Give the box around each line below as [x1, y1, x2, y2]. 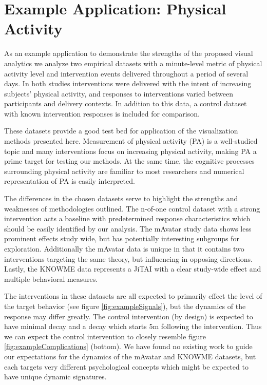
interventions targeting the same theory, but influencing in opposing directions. [4, 253, 253, 264]
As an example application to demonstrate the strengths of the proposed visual [4, 48, 253, 59]
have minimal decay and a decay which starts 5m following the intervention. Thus [4, 321, 262, 332]
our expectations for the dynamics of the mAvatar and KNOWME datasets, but [4, 351, 256, 361]
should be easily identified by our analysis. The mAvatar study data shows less [4, 223, 252, 234]
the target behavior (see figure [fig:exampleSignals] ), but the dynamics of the [4, 300, 246, 311]
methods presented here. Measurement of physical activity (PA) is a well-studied [4, 136, 258, 146]
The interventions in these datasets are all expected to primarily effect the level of [4, 291, 262, 301]
